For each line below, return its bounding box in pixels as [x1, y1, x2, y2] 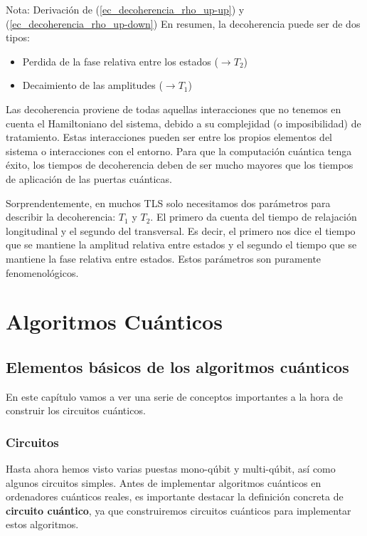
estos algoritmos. [6, 517, 79, 532]
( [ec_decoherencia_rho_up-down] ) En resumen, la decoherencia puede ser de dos [6, 16, 361, 31]
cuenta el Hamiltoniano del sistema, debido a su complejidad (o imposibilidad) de [6, 115, 361, 130]
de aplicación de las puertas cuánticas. [6, 171, 172, 186]
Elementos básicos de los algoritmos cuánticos [6, 355, 349, 377]
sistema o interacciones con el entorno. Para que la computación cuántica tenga [6, 143, 352, 158]
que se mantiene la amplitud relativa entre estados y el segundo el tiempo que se [6, 237, 357, 252]
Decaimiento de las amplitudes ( [22, 78, 163, 93]
